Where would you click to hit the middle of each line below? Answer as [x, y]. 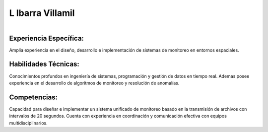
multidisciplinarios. [28, 123]
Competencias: [33, 97]
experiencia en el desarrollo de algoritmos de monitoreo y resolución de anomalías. [94, 83]
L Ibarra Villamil [42, 13]
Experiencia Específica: [47, 38]
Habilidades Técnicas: [44, 64]
